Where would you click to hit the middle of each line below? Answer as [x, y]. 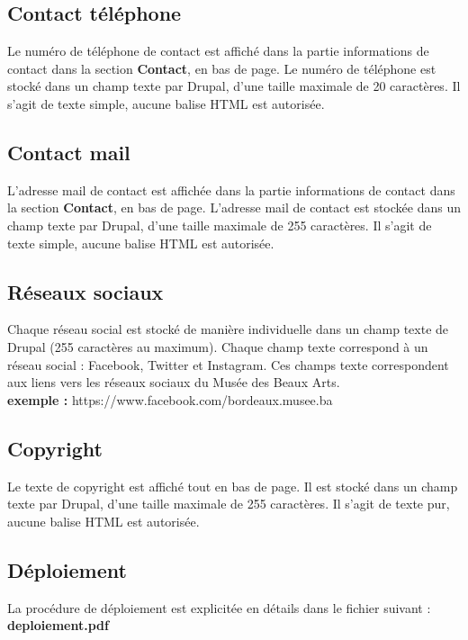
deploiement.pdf [58, 625]
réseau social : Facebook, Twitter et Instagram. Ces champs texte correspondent [228, 364]
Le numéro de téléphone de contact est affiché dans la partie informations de [218, 51]
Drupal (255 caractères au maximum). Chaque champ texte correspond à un [218, 346]
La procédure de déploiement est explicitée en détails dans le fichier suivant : [219, 607]
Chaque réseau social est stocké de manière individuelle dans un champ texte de [228, 329]
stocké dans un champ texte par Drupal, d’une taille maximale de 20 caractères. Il [234, 86]
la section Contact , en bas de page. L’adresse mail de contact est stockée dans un [234, 207]
